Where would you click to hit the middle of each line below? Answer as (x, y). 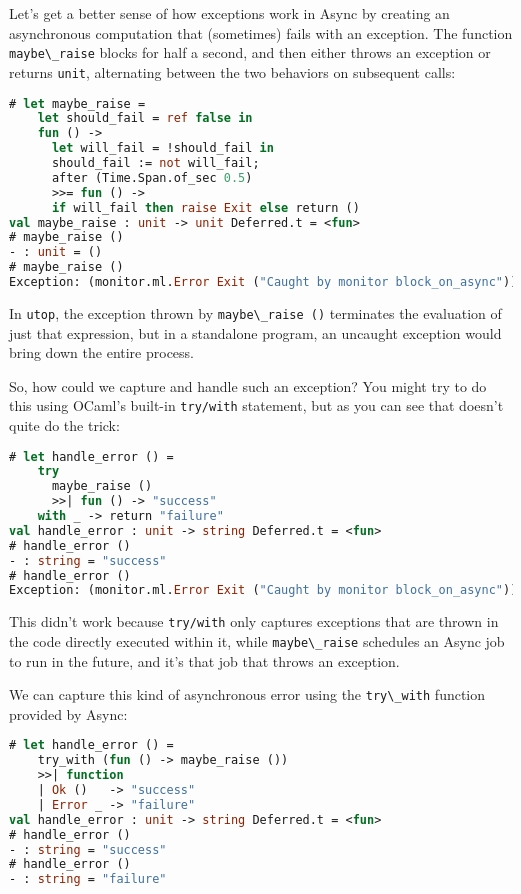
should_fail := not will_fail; (155, 163)
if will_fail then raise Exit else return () (205, 207)
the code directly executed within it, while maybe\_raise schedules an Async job (257, 640)
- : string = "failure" (88, 879)
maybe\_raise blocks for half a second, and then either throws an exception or (250, 52)
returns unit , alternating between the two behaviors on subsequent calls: (232, 71)
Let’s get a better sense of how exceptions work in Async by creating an (229, 13)
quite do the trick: (64, 424)
